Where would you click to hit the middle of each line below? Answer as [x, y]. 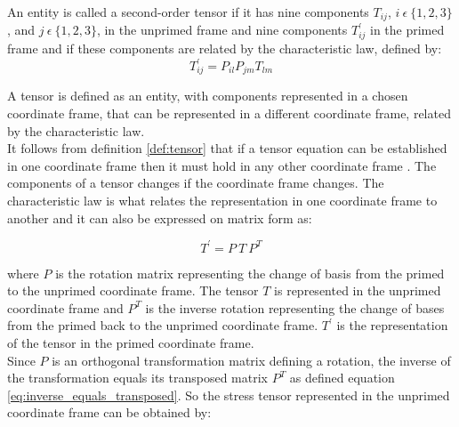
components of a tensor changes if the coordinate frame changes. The [196, 183]
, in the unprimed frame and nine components [222, 30]
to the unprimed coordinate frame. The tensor [133, 290]
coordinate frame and [65, 307]
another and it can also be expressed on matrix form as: [160, 218]
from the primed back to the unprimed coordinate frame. [163, 325]
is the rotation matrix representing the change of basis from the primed [250, 273]
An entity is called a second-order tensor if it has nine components [188, 12]
